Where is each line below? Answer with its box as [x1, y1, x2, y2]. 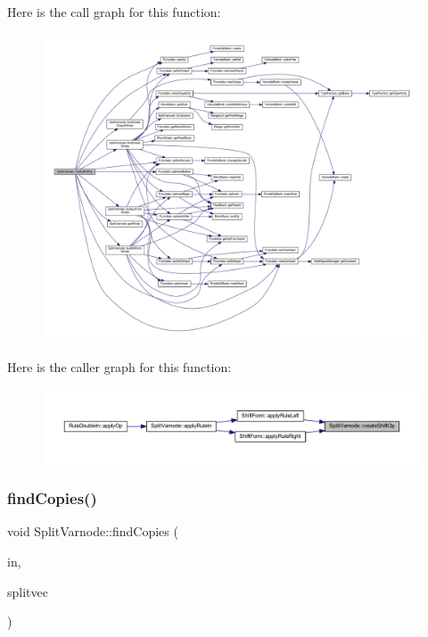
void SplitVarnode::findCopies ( [7, 522, 178, 541]
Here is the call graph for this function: [7, 3, 221, 21]
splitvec [7, 582, 48, 600]
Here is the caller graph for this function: [7, 358, 232, 376]
